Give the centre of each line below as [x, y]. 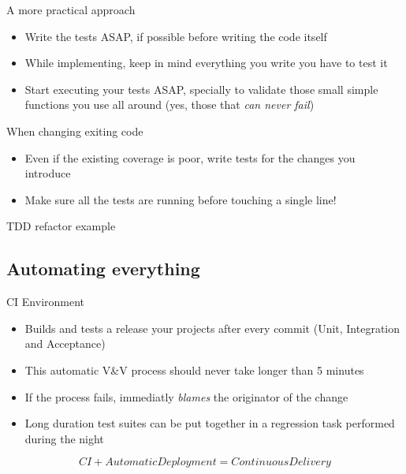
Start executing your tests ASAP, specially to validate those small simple [201, 89]
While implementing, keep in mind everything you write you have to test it [206, 63]
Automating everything [103, 269]
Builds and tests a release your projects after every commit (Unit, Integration [212, 328]
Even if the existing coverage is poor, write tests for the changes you [190, 157]
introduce [48, 173]
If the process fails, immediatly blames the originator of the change [186, 396]
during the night [64, 438]
